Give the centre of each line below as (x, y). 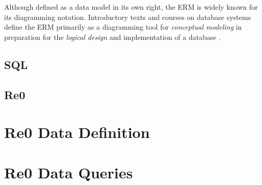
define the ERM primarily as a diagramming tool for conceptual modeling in (123, 27)
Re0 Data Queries (69, 172)
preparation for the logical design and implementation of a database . (113, 37)
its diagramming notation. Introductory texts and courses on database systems (128, 17)
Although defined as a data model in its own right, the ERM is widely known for (131, 7)
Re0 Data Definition (77, 132)
